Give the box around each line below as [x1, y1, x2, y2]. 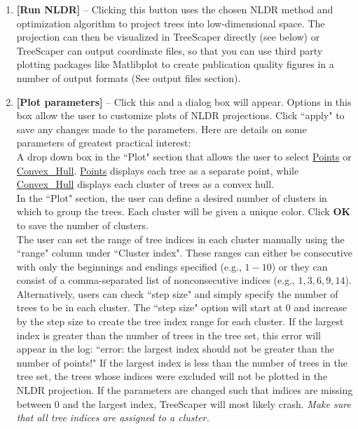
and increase [294, 300, 347, 315]
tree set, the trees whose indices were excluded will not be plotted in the [16, 369, 328, 383]
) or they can [271, 259, 328, 273]
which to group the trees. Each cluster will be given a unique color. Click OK [16, 204, 351, 219]
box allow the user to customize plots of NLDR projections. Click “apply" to [16, 108, 345, 123]
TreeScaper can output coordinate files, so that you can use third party [16, 43, 323, 57]
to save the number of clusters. [16, 217, 149, 232]
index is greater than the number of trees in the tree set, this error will [16, 327, 322, 342]
